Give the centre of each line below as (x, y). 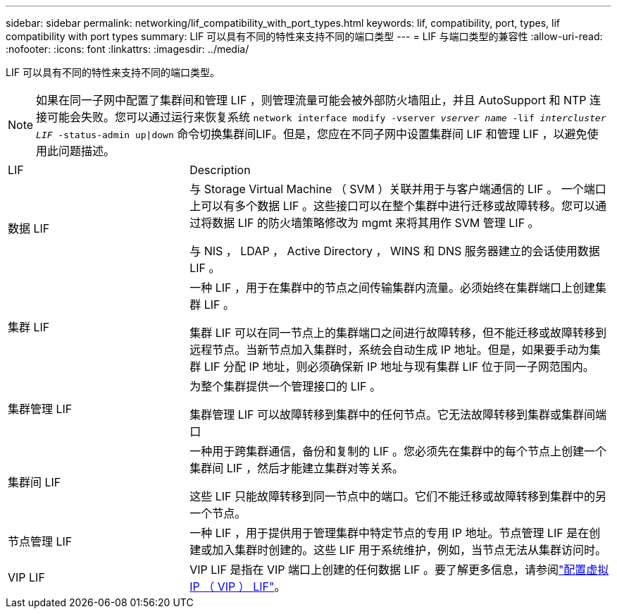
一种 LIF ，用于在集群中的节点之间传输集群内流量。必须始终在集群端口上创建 (392, 288)
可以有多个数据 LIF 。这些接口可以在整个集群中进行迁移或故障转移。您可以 (398, 206)
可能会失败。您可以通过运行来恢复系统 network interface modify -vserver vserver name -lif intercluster (327, 117)
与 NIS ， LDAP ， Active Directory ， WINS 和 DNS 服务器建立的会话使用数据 (395, 251)
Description (220, 170)
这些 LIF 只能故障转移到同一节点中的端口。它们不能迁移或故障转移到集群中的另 (398, 496)
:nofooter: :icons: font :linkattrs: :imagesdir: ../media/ (127, 49)
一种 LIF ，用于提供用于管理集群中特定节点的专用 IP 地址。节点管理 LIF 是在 (389, 533)
